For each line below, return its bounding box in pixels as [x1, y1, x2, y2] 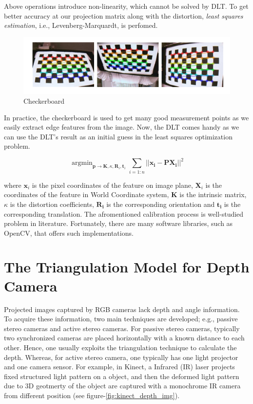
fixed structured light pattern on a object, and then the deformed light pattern [4, 371, 239, 381]
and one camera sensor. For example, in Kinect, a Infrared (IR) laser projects [4, 361, 235, 372]
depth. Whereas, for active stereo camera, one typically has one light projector [4, 352, 238, 362]
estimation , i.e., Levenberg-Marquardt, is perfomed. [4, 20, 158, 30]
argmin [72, 159, 93, 167]
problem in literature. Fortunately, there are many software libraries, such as [4, 218, 233, 228]
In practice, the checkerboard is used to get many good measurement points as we [4, 112, 249, 122]
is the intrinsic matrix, [179, 189, 247, 200]
